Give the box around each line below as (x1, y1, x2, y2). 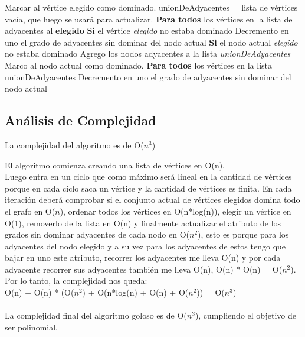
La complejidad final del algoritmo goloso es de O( (5, 309, 187, 322)
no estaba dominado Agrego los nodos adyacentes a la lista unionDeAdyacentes (5, 47, 291, 60)
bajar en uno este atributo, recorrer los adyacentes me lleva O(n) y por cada (5, 251, 281, 264)
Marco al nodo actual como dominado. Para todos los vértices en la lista (5, 59, 273, 71)
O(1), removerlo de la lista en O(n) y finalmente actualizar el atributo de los (5, 216, 281, 229)
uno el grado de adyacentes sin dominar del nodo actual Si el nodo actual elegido (5, 35, 298, 48)
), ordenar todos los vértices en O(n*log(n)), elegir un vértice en (60, 205, 291, 217)
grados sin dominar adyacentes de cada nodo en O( (5, 228, 189, 241)
